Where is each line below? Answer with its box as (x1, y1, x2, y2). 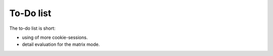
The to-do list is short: (9, 25, 56, 31)
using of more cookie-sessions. (22, 34, 88, 40)
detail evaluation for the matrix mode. (22, 41, 100, 47)
